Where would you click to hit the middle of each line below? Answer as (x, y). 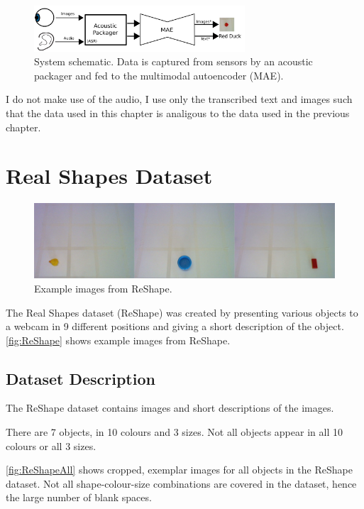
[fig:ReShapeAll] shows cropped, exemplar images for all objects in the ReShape (179, 470)
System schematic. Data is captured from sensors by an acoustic (173, 61)
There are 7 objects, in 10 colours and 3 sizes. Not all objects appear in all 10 (174, 432)
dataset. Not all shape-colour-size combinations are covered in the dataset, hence (181, 483)
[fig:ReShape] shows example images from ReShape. (118, 340)
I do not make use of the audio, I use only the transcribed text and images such (179, 99)
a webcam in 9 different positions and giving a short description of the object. (175, 326)
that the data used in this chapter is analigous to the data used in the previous (178, 113)
